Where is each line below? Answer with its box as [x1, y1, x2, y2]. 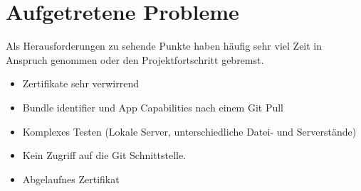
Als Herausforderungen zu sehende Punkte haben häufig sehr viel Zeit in [6, 38, 323, 53]
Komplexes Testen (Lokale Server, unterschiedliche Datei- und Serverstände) [22, 124, 357, 138]
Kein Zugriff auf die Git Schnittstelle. [22, 148, 187, 163]
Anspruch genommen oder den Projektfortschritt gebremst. [6, 52, 264, 67]
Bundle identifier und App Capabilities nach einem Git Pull [22, 99, 284, 114]
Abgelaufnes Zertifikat [22, 171, 120, 186]
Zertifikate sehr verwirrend [22, 76, 140, 91]
